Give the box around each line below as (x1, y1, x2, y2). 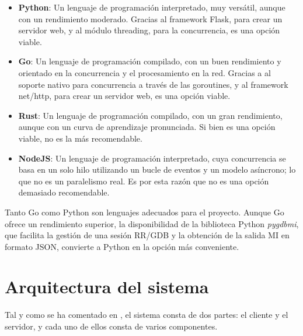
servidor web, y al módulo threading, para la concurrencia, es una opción (18, 24, 280, 36)
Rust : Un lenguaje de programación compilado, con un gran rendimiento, (18, 109, 283, 121)
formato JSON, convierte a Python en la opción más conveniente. (5, 240, 239, 252)
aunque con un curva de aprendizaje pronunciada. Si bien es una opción (18, 121, 276, 133)
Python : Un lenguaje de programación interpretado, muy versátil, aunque (18, 1, 285, 13)
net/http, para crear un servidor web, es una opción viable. (18, 90, 231, 102)
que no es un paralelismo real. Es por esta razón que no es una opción (18, 174, 269, 187)
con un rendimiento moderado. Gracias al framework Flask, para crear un (18, 12, 283, 25)
